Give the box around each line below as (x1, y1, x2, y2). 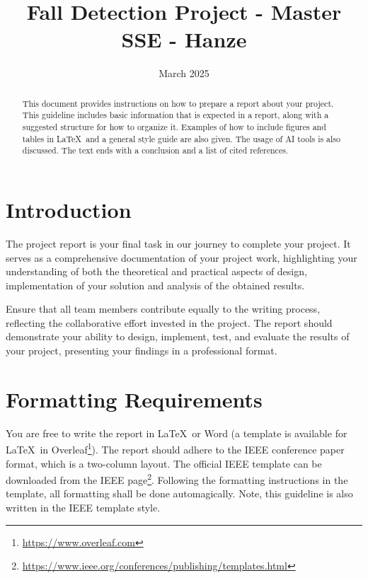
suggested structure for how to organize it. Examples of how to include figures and (22, 121, 326, 133)
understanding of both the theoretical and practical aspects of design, (6, 264, 307, 279)
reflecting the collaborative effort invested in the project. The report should (6, 315, 333, 330)
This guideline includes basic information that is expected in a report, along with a (22, 109, 329, 121)
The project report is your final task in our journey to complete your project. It (6, 236, 351, 250)
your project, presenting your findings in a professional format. (6, 343, 277, 358)
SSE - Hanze (121, 25, 247, 54)
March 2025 (159, 66, 209, 81)
